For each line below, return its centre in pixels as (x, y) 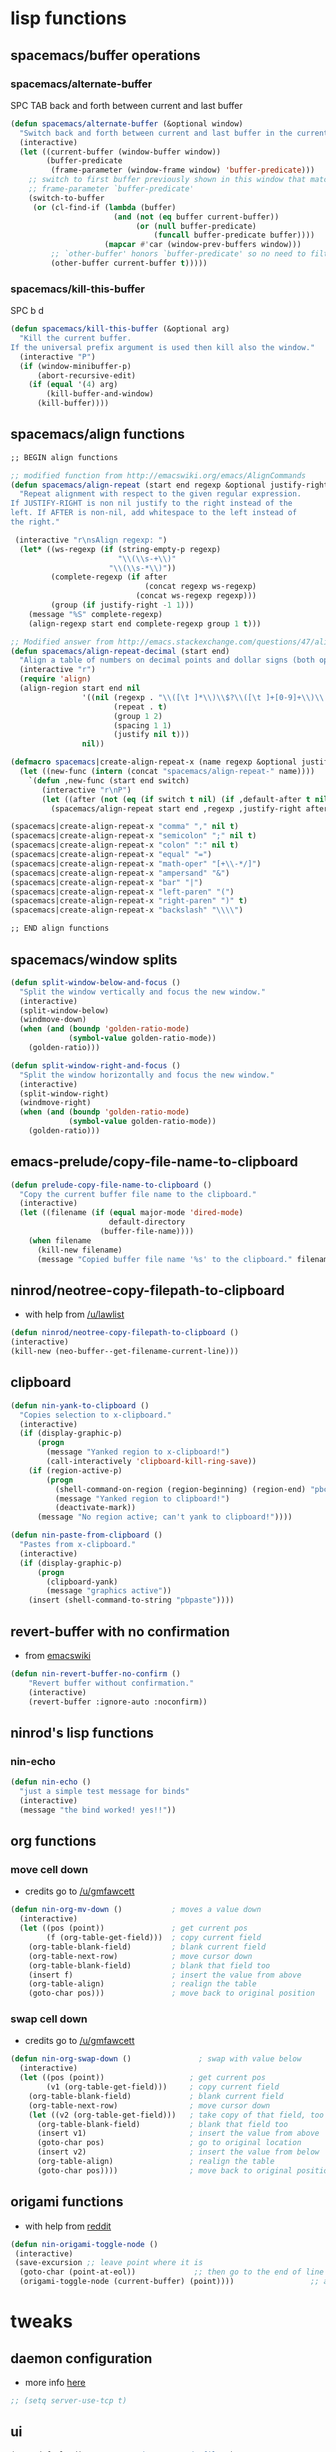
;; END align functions (60, 928)
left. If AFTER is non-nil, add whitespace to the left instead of (154, 513)
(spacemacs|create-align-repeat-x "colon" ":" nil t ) (125, 845)
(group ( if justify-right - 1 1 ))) (122, 605)
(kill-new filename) (79, 1250)
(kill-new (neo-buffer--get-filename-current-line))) (125, 1352)
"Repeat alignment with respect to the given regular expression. (160, 494)
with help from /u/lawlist (74, 1314)
